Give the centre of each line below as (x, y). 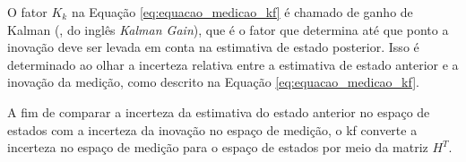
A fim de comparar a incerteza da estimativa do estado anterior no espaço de (219, 111)
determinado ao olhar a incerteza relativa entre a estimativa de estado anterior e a (233, 64)
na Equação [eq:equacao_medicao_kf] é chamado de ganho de (242, 12)
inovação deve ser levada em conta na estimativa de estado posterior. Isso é (213, 47)
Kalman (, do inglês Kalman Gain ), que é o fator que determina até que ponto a (228, 29)
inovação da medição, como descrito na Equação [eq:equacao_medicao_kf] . (213, 82)
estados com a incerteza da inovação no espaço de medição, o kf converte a (212, 129)
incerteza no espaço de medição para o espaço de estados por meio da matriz (218, 147)
